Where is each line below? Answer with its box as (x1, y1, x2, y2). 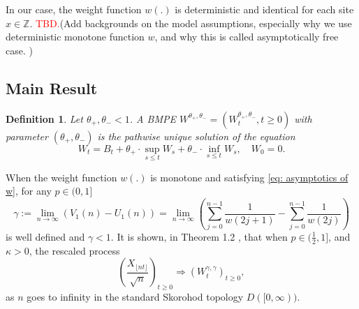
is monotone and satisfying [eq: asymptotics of (150, 169, 349, 184)
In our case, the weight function (6, 2, 142, 16)
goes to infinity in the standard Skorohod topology (27, 289, 244, 303)
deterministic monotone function (6, 29, 145, 44)
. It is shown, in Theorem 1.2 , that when (110, 229, 288, 243)
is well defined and (6, 229, 85, 243)
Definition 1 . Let (6, 111, 83, 126)
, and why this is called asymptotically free (154, 29, 339, 44)
